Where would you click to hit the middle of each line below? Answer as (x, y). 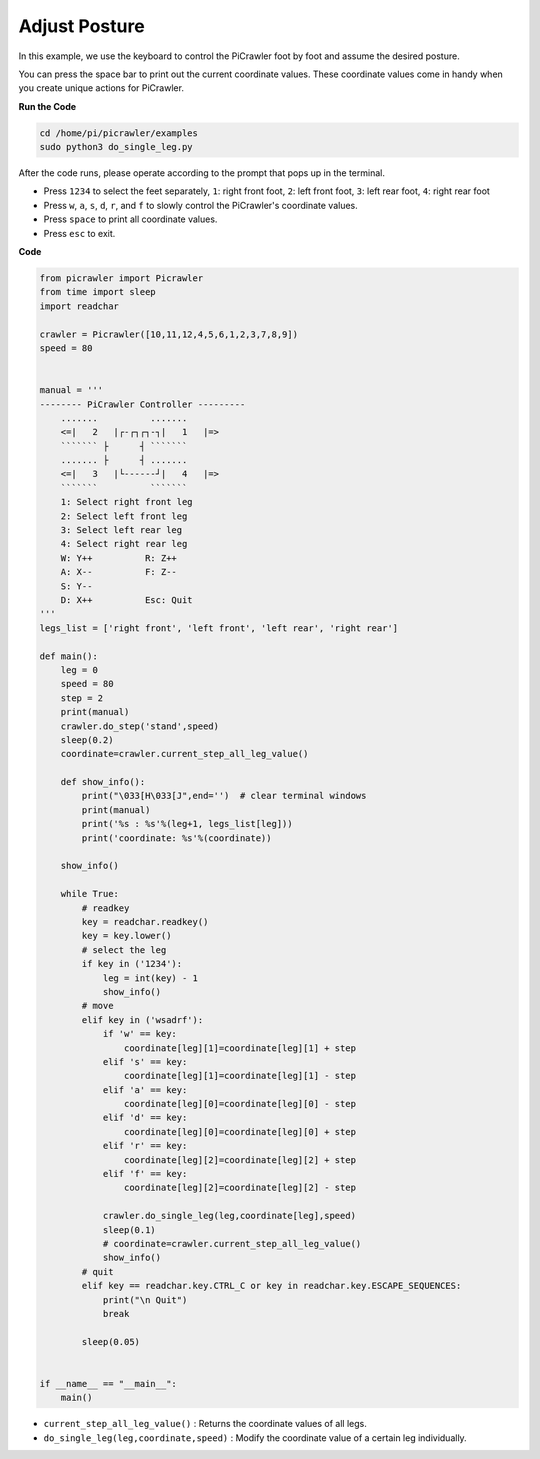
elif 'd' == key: (145, 1118)
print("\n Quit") (145, 1299)
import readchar (79, 306)
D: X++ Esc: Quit (127, 600)
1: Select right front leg (127, 502)
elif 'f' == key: (145, 1174)
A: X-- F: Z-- (118, 572)
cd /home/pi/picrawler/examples (119, 133)
